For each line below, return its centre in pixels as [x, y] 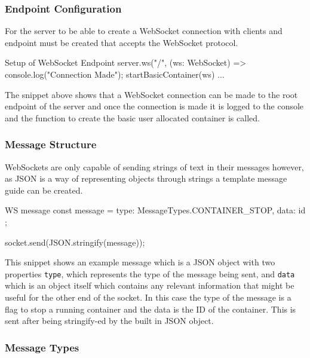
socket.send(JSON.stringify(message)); [75, 242]
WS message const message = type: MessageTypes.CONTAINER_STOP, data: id [155, 210]
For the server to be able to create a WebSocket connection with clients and [144, 31]
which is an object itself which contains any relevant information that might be [150, 285]
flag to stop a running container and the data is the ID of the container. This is [151, 309]
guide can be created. [44, 190]
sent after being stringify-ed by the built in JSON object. [109, 321]
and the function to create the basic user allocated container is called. [132, 117]
